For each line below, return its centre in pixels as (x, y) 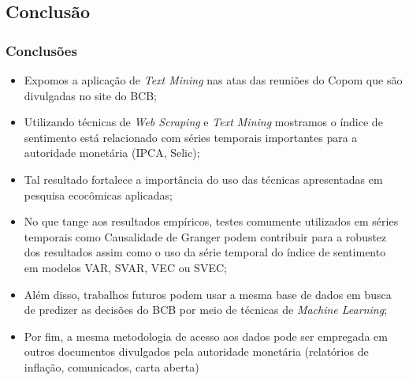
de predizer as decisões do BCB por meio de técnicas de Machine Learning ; (206, 310)
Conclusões (41, 50)
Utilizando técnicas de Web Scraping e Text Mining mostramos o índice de (203, 122)
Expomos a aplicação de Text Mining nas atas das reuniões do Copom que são (213, 80)
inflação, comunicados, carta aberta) (112, 366)
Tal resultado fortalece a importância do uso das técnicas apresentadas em (203, 179)
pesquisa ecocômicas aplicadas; (98, 194)
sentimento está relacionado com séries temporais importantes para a (191, 137)
